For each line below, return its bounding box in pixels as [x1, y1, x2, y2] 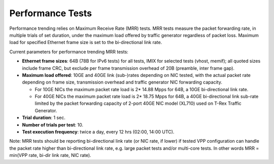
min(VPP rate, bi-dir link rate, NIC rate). [9, 152, 91, 158]
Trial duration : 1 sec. [22, 114, 65, 121]
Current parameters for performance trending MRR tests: [9, 49, 129, 55]
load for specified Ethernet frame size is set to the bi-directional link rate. [9, 39, 162, 46]
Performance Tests [9, 8, 92, 19]
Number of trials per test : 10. [22, 121, 84, 128]
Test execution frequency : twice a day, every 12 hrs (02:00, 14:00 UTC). [22, 129, 175, 135]
